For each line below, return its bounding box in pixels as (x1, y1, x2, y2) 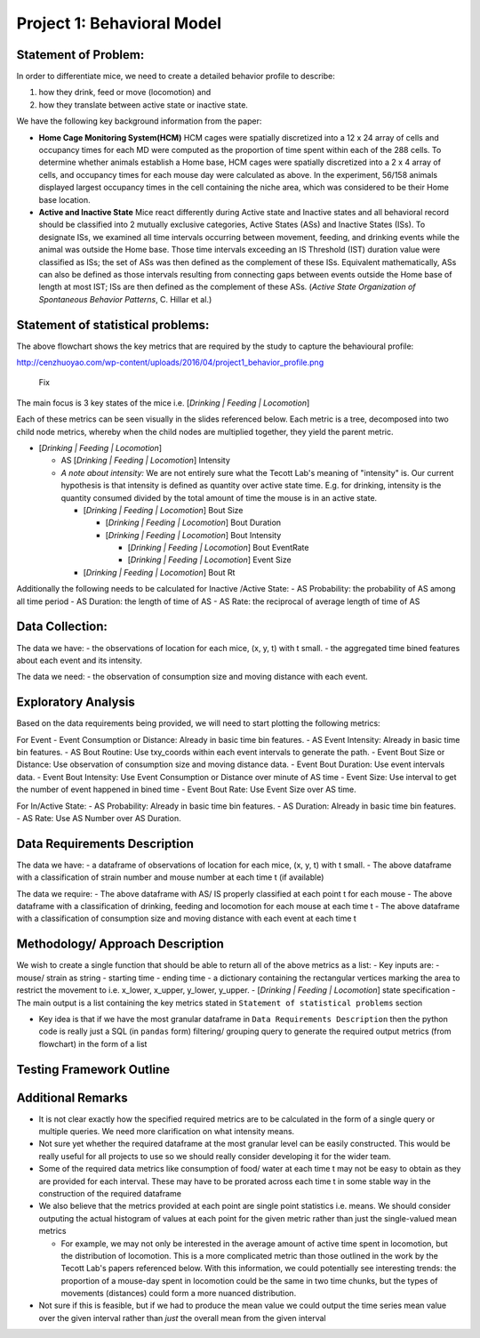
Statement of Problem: (16, 47, 145, 62)
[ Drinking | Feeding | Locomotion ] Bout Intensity (105, 529, 282, 540)
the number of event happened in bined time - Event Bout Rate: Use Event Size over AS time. (16, 784, 356, 795)
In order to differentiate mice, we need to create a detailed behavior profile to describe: (16, 71, 335, 82)
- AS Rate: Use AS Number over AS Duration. (16, 812, 181, 823)
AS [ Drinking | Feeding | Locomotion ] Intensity (60, 455, 231, 466)
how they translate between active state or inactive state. (38, 99, 249, 110)
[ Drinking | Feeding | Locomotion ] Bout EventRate (127, 543, 309, 553)
